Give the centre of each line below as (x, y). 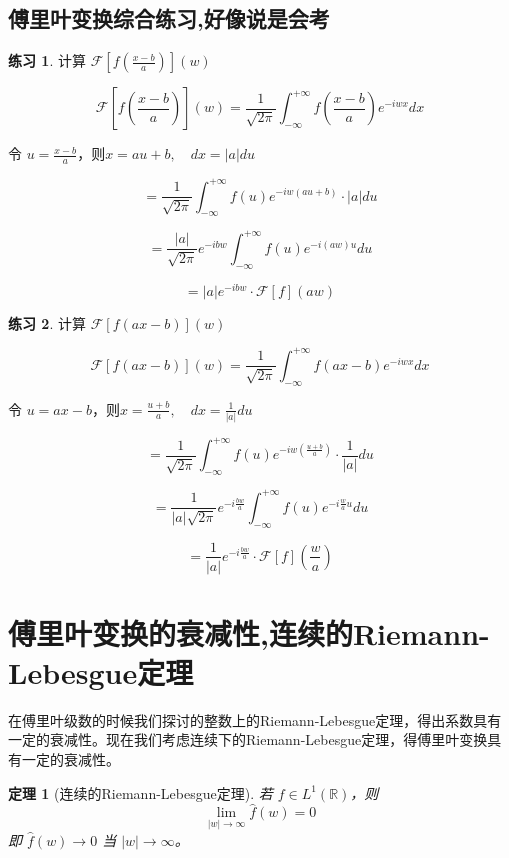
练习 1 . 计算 (47, 60)
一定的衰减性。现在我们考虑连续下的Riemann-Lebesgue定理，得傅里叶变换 (248, 739)
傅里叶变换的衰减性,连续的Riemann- (249, 632)
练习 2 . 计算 (47, 322)
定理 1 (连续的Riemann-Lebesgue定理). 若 (140, 792)
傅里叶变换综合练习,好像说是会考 (169, 18)
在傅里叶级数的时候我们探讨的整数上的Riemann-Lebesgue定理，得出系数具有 (255, 719)
